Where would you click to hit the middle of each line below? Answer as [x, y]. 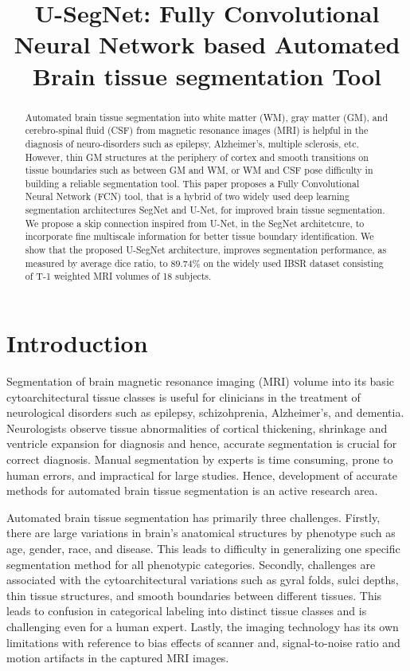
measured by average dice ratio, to [96, 263]
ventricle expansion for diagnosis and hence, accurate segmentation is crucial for [202, 443]
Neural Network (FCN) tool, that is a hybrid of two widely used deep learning [187, 196]
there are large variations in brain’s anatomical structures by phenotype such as [201, 533]
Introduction [77, 343]
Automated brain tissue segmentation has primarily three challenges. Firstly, [193, 517]
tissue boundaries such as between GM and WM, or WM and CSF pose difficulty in [199, 170]
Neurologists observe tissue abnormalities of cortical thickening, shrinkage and [197, 428]
